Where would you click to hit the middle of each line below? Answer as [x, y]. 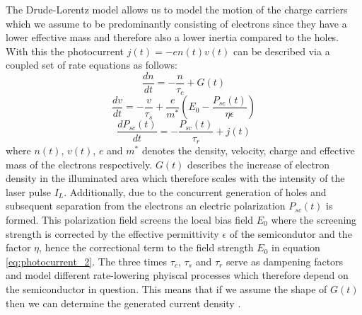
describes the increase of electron [259, 164]
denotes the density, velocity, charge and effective [248, 150]
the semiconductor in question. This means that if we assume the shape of [167, 288]
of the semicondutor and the [291, 233]
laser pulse [28, 191]
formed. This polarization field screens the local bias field [130, 219]
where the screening [314, 219]
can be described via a [282, 51]
